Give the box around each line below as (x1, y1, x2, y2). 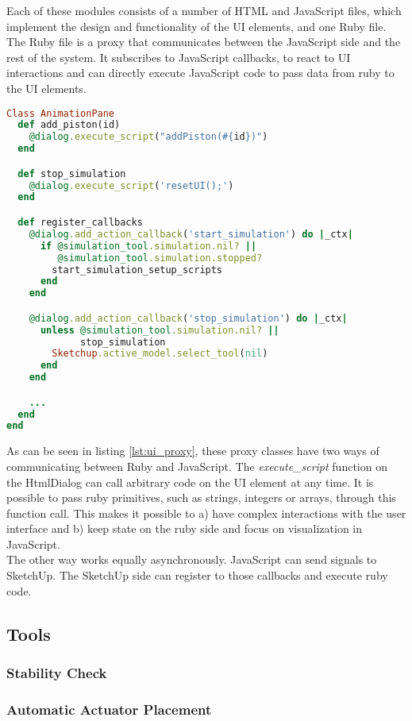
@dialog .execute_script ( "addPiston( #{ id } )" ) (29, 131, 268, 143)
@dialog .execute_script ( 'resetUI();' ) (29, 179, 234, 191)
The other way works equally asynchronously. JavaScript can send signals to (6, 551, 377, 568)
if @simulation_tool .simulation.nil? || (40, 240, 257, 252)
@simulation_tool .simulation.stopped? (57, 252, 263, 264)
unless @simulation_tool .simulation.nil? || (40, 324, 279, 336)
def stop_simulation (17, 168, 126, 179)
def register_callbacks (17, 217, 143, 228)
